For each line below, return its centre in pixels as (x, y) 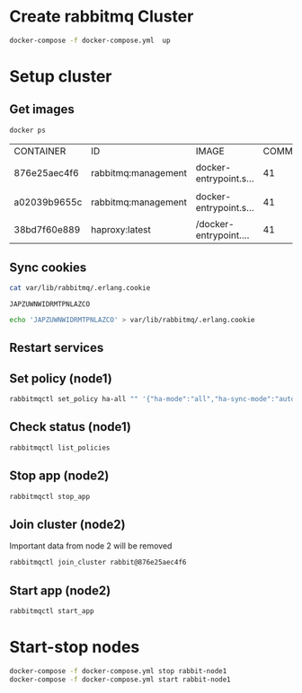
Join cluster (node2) (67, 524)
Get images (42, 110)
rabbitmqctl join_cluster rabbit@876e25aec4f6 (98, 563)
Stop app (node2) (59, 476)
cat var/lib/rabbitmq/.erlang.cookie (80, 288)
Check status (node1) (71, 427)
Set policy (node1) (61, 378)
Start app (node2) (60, 590)
